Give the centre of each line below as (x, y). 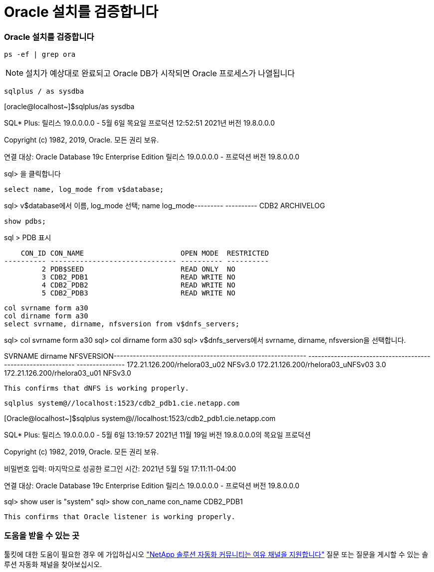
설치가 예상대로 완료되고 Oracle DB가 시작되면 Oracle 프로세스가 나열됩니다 (160, 73)
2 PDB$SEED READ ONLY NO (138, 269)
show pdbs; (25, 221)
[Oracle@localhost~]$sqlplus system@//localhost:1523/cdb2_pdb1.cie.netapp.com (140, 419)
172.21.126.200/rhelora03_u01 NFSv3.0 (68, 373)
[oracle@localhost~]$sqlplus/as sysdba (69, 107)
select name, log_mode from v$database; (84, 190)
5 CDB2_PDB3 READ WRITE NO (138, 293)
